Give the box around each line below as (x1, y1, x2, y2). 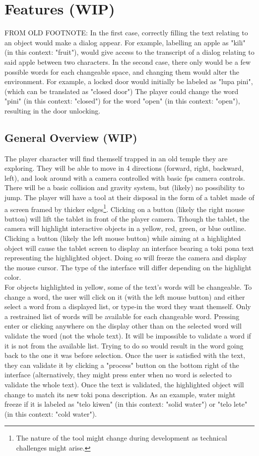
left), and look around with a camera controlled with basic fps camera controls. (4, 172, 245, 183)
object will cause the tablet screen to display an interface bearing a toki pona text (4, 242, 254, 253)
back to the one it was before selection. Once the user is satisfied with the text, (4, 350, 246, 360)
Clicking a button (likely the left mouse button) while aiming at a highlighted (4, 233, 241, 243)
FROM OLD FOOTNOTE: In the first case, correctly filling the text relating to (4, 27, 248, 38)
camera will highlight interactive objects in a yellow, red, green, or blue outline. (4, 223, 246, 233)
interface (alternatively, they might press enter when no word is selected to (4, 369, 232, 380)
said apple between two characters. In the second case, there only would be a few (4, 56, 251, 67)
